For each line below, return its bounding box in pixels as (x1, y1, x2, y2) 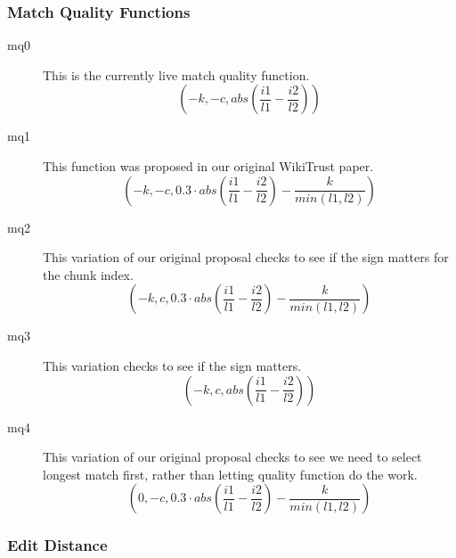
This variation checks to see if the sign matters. (43, 356, 302, 374)
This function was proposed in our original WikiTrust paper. (43, 157, 374, 175)
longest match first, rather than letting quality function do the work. (43, 464, 418, 483)
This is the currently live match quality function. (43, 65, 310, 84)
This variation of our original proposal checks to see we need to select (43, 447, 422, 466)
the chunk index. (43, 265, 134, 283)
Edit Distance (7, 534, 108, 556)
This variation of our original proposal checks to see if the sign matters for (43, 248, 449, 267)
